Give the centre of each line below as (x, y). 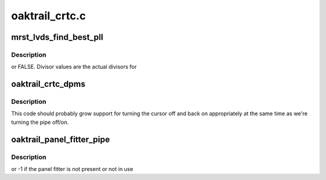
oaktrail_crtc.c (49, 16)
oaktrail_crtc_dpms (48, 84)
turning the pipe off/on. (40, 122)
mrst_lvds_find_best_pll (57, 37)
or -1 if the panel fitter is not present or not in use (72, 169)
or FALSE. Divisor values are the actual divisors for (74, 67)
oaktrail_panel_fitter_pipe (60, 139)
